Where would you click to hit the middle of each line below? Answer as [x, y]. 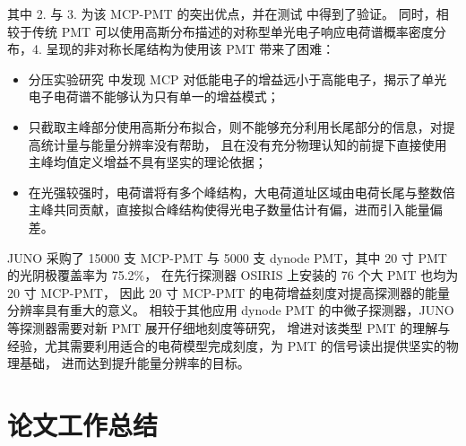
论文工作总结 [83, 424]
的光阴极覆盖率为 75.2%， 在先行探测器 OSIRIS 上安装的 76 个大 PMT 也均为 [233, 275]
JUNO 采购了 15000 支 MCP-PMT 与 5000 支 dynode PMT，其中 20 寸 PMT [227, 257]
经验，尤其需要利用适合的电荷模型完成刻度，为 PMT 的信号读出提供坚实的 [227, 345]
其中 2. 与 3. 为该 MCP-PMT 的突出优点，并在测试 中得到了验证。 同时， [222, 13]
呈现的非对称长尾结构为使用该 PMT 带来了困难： [190, 49]
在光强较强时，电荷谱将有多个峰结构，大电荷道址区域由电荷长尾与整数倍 [242, 192]
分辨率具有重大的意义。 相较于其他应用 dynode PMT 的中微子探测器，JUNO [231, 310]
